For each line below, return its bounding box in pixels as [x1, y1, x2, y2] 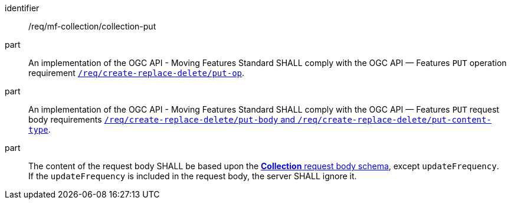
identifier [5, 3, 40, 13]
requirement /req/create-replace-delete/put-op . [28, 68, 245, 78]
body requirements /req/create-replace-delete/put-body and [28, 114, 296, 124]
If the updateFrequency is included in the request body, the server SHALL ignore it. [28, 171, 357, 181]
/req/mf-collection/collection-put [28, 21, 156, 31]
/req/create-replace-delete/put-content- [297, 115, 492, 124]
